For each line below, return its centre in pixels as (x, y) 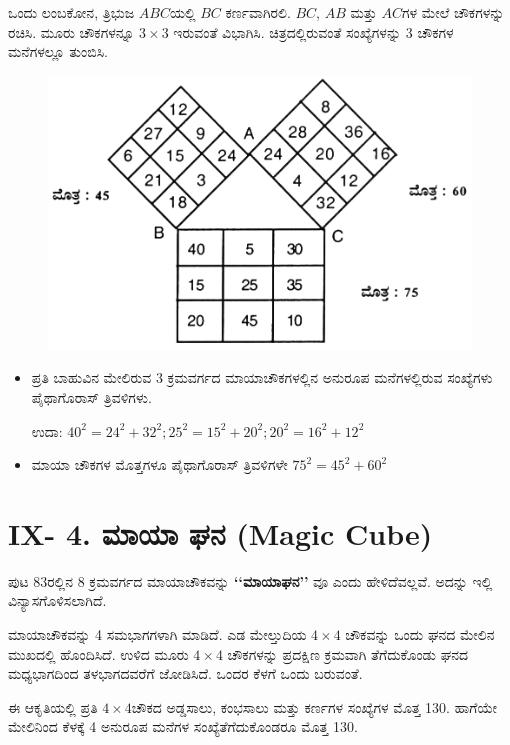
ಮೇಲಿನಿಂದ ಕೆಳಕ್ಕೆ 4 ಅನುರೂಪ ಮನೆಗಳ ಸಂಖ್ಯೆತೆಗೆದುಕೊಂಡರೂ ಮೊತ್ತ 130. (183, 726)
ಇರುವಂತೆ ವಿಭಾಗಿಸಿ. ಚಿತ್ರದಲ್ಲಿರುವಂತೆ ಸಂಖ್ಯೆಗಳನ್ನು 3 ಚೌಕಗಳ (313, 31)
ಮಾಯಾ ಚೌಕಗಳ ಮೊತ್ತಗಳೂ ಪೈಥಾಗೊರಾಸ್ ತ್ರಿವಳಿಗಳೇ (159, 464)
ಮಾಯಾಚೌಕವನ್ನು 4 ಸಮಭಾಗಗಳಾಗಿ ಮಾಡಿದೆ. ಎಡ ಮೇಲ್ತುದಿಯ (157, 634)
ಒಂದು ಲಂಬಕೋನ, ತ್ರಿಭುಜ (71, 12)
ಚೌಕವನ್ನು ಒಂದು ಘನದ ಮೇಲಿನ (420, 634)
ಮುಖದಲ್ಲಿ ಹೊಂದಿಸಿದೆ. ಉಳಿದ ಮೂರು (98, 653)
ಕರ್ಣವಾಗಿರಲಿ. (258, 12)
